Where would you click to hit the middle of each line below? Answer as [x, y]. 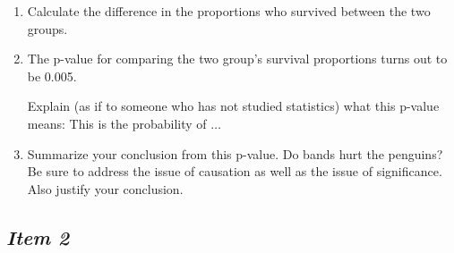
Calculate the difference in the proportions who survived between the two [229, 11]
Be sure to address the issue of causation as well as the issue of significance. [235, 171]
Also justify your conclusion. [105, 188]
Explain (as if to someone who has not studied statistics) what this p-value [233, 106]
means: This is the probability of [117, 123]
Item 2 [38, 236]
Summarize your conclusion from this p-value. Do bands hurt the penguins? [235, 153]
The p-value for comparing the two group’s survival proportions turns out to [237, 59]
